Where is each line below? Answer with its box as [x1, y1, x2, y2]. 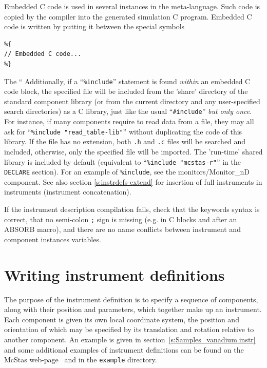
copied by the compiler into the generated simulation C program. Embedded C [4, 11, 252, 22]
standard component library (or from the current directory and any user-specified [4, 95, 260, 106]
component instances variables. [4, 234, 101, 244]
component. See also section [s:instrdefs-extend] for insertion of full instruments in [4, 176, 262, 187]
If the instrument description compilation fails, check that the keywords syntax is [4, 204, 260, 215]
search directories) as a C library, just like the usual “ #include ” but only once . [4, 106, 252, 117]
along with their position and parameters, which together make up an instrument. [4, 304, 262, 315]
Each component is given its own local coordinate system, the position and [4, 314, 239, 324]
